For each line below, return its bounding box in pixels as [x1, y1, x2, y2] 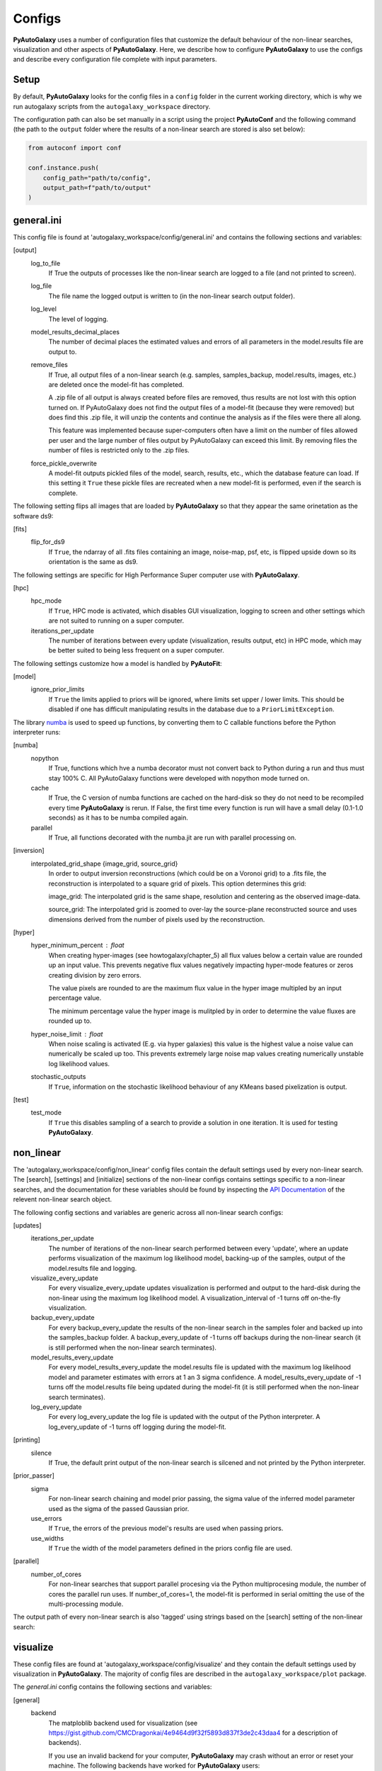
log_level [30, 305, 57, 313]
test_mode [30, 1109, 62, 1117]
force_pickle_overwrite [30, 459, 97, 468]
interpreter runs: [13, 728, 61, 737]
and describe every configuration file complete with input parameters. [13, 55, 217, 64]
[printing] [13, 1435, 40, 1444]
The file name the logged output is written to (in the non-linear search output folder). [48, 291, 295, 300]
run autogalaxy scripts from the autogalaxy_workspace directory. [13, 102, 211, 111]
